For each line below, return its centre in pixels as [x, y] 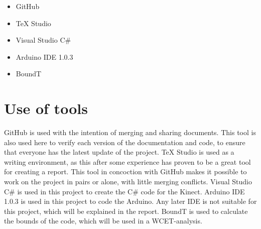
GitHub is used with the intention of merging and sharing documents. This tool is [130, 132]
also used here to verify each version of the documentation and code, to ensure [125, 142]
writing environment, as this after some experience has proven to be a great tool [127, 161]
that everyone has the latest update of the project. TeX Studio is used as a [119, 152]
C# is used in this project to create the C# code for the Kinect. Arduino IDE [124, 191]
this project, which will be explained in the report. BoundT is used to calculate [126, 211]
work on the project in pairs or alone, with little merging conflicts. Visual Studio [128, 182]
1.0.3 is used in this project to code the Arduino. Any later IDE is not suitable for [130, 201]
